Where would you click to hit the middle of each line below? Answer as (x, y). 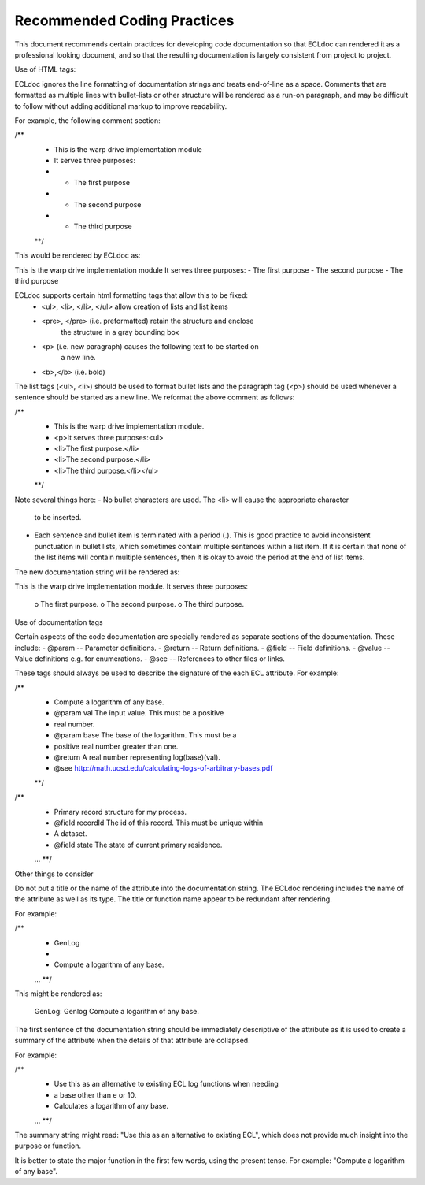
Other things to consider (54, 874)
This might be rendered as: (58, 994)
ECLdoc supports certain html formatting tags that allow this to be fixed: (131, 295)
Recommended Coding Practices (124, 20)
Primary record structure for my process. (120, 812)
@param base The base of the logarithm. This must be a (145, 735)
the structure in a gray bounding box (120, 332)
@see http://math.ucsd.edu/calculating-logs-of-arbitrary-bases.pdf (163, 768)
